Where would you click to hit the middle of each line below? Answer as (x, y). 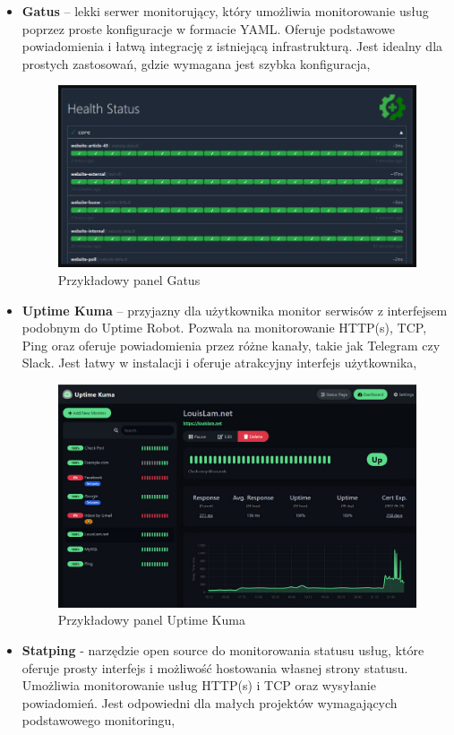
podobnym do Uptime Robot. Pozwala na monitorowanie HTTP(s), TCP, (224, 328)
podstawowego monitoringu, (99, 720)
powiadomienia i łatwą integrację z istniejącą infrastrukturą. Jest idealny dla (232, 46)
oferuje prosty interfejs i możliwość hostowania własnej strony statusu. (215, 667)
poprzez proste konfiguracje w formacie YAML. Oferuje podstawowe (209, 28)
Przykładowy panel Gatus (129, 280)
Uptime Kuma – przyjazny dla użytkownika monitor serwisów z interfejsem (235, 310)
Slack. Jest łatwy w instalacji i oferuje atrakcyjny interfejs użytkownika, (219, 363)
